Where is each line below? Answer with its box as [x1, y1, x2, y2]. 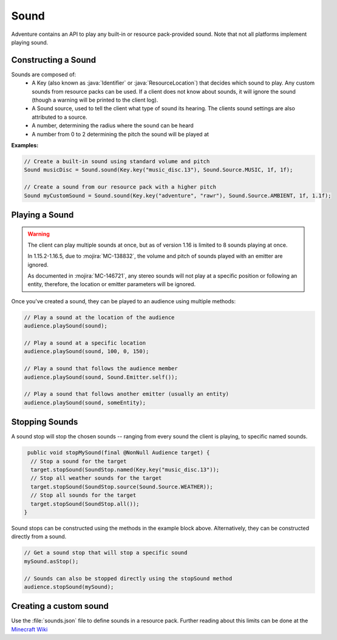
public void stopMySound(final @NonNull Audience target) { [27, 449, 210, 456]
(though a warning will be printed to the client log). [32, 96, 158, 104]
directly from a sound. [11, 533, 67, 540]
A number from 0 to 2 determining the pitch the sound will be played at [32, 130, 209, 138]
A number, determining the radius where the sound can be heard [32, 122, 194, 129]
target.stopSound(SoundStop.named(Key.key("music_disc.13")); [30, 466, 220, 473]
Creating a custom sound [11, 601, 109, 611]
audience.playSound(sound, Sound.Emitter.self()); [24, 373, 179, 381]
